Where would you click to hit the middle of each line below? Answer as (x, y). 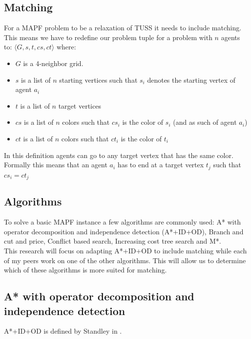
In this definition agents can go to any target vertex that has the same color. (119, 155)
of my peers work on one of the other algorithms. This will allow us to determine (125, 260)
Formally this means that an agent (56, 165)
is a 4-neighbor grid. (53, 63)
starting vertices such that (98, 79)
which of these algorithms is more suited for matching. (85, 270)
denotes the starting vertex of (191, 79)
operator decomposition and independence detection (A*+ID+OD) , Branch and (124, 231)
